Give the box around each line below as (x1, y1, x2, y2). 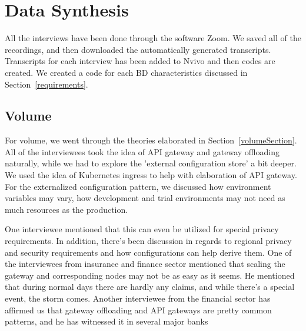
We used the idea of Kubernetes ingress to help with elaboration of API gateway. (5, 169, 297, 181)
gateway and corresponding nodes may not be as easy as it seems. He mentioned (5, 269, 295, 281)
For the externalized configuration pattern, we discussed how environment (5, 180, 271, 192)
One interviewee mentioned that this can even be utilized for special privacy (5, 223, 279, 235)
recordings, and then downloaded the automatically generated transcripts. (5, 43, 271, 55)
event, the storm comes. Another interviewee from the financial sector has (5, 292, 271, 305)
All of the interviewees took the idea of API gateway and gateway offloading (5, 145, 280, 158)
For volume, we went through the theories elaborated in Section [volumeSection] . (5, 134, 297, 146)
